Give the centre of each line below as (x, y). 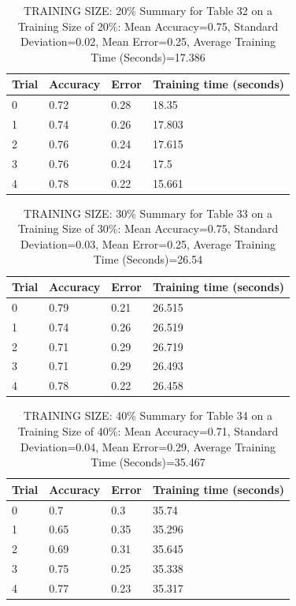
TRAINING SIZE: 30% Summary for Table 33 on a (148, 213)
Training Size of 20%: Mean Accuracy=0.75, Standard (148, 26)
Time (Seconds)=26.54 (148, 259)
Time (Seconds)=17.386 (148, 56)
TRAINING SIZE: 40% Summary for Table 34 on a (148, 415)
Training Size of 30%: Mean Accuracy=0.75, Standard (148, 228)
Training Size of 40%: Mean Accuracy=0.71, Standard (148, 430)
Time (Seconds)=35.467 (148, 462)
